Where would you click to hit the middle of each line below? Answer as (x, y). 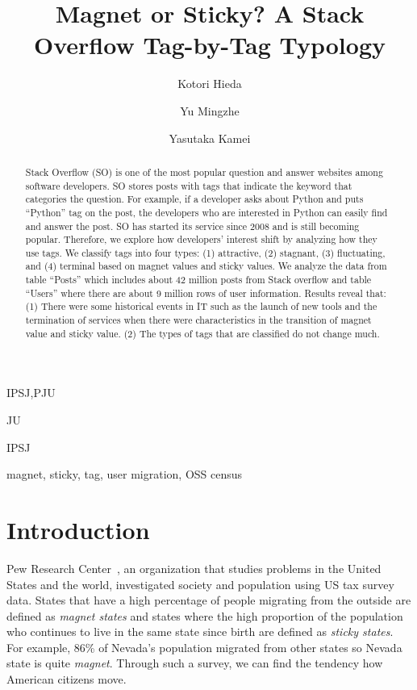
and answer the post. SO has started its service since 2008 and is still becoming (192, 226)
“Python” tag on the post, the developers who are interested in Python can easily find (206, 212)
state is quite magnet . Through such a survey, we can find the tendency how (195, 663)
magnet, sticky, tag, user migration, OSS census (125, 474)
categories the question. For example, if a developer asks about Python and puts (194, 199)
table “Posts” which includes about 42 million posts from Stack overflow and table (198, 280)
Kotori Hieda (210, 84)
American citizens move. (67, 679)
